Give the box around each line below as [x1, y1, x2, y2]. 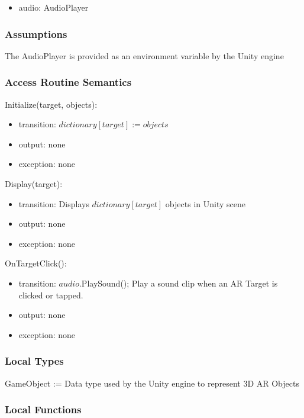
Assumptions [5, 26, 67, 41]
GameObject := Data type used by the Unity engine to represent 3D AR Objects [5, 377, 299, 389]
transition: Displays [18, 197, 89, 210]
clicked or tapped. [18, 288, 83, 301]
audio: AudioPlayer [18, 1, 89, 13]
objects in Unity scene [165, 197, 245, 210]
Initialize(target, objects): [5, 98, 98, 110]
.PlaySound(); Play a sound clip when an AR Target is [79, 276, 278, 289]
